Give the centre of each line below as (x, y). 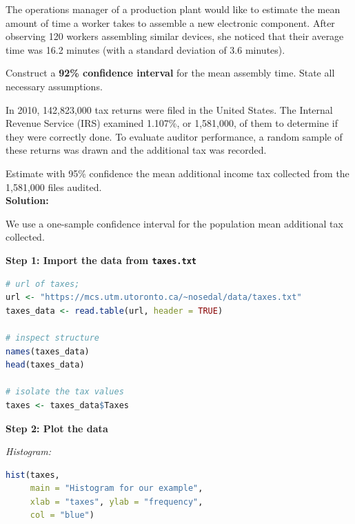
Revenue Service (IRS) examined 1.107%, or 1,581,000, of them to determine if (172, 123)
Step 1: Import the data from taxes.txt (101, 260)
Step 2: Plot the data (57, 428)
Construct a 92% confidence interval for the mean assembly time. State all (170, 73)
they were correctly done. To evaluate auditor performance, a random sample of (174, 136)
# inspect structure (53, 337)
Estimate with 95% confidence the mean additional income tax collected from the (177, 173)
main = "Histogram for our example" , (116, 488)
